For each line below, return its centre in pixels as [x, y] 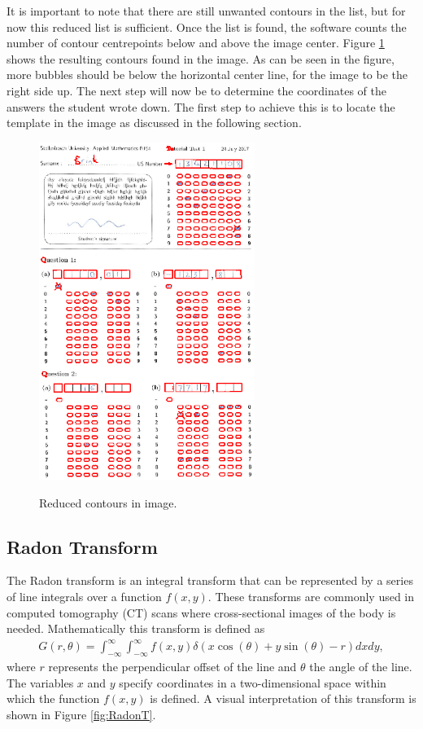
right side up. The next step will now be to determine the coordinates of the [196, 90]
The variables [40, 682]
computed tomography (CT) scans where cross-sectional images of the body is [201, 612]
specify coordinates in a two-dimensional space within [253, 682]
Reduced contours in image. [108, 502]
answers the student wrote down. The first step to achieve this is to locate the [201, 106]
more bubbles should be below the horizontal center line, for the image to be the [207, 75]
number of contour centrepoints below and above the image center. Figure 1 [196, 43]
